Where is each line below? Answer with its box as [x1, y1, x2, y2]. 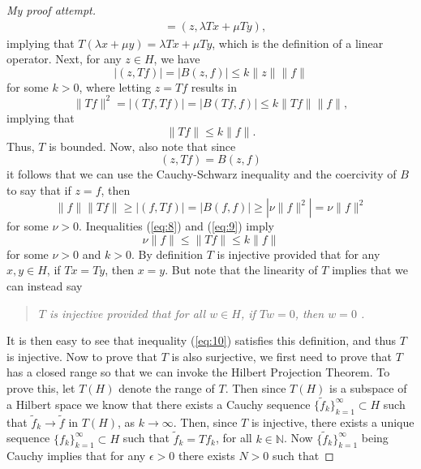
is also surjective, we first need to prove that [171, 347, 392, 364]
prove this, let [6, 380, 75, 397]
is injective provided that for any [217, 245, 380, 262]
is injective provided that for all [49, 304, 206, 321]
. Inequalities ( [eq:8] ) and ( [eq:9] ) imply [79, 217, 274, 234]
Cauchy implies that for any [6, 447, 146, 464]
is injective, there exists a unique [251, 413, 415, 430]
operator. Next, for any [6, 50, 122, 67]
